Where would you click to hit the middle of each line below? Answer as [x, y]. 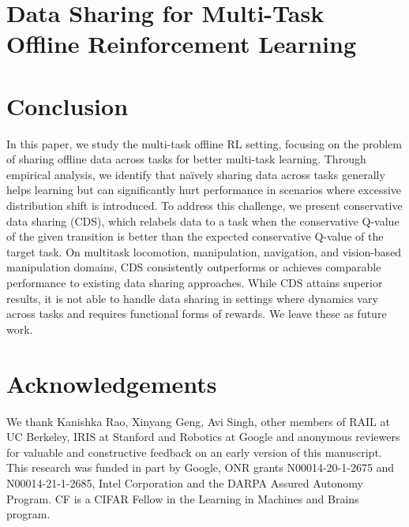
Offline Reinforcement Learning [182, 44]
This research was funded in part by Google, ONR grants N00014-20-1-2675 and [201, 467]
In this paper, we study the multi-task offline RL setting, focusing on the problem [204, 143]
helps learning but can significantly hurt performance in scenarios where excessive [204, 190]
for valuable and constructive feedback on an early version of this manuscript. [194, 452]
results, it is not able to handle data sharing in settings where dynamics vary [192, 298]
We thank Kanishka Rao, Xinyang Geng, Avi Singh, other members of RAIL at [198, 421]
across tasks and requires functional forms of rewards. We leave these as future [197, 314]
